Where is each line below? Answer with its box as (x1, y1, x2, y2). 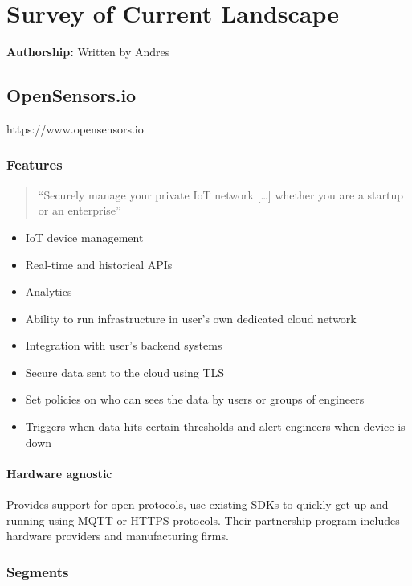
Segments (6, 561, 69, 581)
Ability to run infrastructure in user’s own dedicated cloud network (25, 309, 357, 326)
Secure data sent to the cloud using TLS (25, 363, 225, 380)
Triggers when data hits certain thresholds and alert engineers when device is (25, 418, 406, 435)
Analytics (25, 283, 72, 300)
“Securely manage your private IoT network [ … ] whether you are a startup (38, 186, 404, 203)
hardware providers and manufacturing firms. (6, 527, 229, 544)
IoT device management (25, 228, 144, 245)
